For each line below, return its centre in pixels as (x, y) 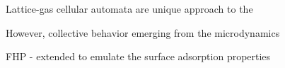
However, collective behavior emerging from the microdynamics (143, 32)
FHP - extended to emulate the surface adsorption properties (138, 56)
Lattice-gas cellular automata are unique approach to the (129, 8)
